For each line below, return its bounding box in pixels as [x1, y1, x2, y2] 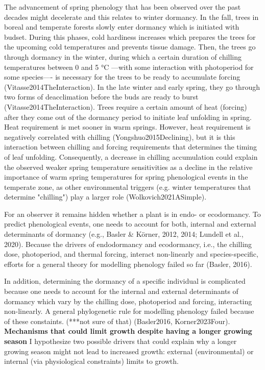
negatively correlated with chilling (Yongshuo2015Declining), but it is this [4, 131, 235, 142]
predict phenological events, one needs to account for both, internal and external [4, 218, 256, 229]
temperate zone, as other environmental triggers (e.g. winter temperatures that [4, 181, 251, 192]
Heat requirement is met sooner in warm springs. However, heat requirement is [4, 121, 251, 132]
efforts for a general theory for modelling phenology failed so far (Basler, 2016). [4, 258, 252, 269]
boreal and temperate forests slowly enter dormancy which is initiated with [4, 21, 239, 32]
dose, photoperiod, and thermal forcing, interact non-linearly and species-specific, [4, 249, 258, 259]
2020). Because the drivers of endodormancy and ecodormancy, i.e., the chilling [4, 238, 252, 249]
